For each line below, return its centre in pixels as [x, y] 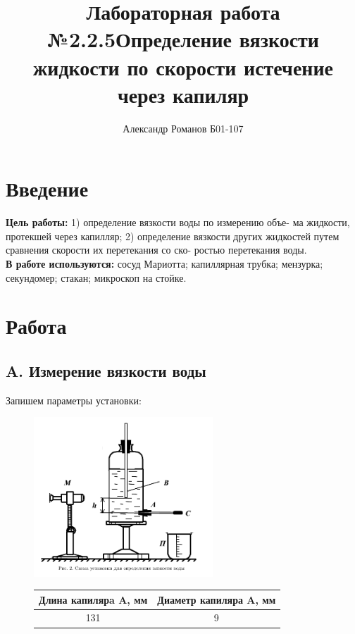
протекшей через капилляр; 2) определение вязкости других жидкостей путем [173, 236]
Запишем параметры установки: [74, 400]
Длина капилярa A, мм [93, 599]
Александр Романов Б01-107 [183, 128]
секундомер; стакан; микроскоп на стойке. [96, 277]
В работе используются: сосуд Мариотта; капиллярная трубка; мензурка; [164, 263]
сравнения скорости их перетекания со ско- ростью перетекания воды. [156, 250]
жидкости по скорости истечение [183, 67]
